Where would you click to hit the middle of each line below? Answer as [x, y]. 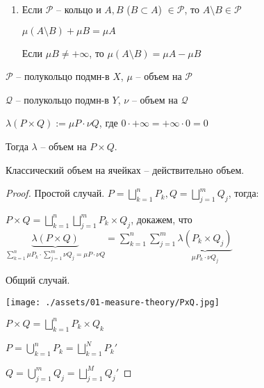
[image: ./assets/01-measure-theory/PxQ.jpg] [113, 302]
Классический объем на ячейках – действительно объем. [125, 169]
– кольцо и [79, 9]
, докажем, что [162, 219]
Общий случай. [38, 280]
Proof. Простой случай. [55, 193]
